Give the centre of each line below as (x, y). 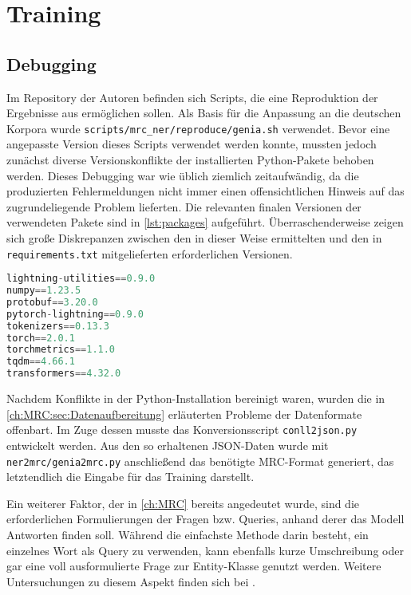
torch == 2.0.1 (41, 338)
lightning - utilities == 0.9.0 (81, 279)
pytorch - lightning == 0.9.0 (75, 314)
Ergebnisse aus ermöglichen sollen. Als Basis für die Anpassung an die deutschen (204, 113)
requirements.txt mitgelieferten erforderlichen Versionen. (150, 253)
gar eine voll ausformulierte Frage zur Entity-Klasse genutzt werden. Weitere (194, 566)
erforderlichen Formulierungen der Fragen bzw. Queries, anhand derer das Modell (205, 519)
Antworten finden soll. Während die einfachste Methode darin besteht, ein (188, 534)
